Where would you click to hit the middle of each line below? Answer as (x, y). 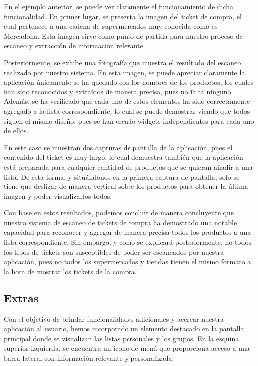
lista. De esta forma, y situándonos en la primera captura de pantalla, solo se (122, 176)
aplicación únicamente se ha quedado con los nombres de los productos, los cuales (129, 82)
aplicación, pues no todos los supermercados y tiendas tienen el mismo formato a (128, 261)
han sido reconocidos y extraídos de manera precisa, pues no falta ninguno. (119, 91)
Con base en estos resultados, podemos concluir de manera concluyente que (119, 213)
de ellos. (16, 131)
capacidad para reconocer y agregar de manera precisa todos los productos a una (128, 232)
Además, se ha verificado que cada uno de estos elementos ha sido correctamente (127, 101)
